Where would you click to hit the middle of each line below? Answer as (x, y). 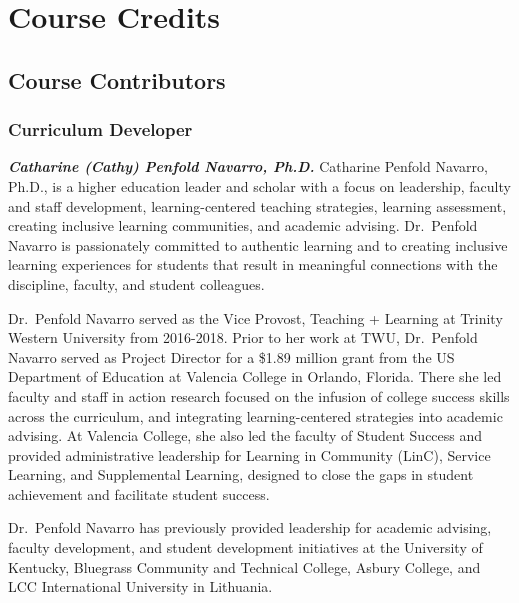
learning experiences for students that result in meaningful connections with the (253, 264)
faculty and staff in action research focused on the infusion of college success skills (259, 395)
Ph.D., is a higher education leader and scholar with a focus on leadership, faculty (259, 185)
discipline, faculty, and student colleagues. (136, 283)
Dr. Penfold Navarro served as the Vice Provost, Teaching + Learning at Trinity (255, 317)
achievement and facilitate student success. (139, 493)
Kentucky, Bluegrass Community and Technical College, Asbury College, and (244, 566)
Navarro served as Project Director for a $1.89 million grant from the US (231, 356)
